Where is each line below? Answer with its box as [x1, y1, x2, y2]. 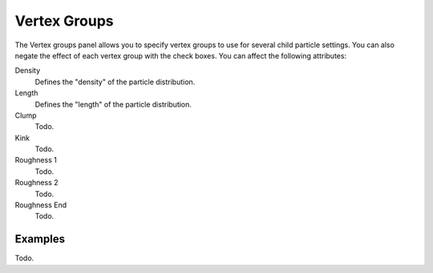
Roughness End [14, 200, 67, 210]
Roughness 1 [14, 155, 58, 165]
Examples [14, 232, 66, 246]
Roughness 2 [14, 178, 59, 187]
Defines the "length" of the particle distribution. [34, 99, 192, 109]
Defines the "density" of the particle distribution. [34, 77, 196, 86]
